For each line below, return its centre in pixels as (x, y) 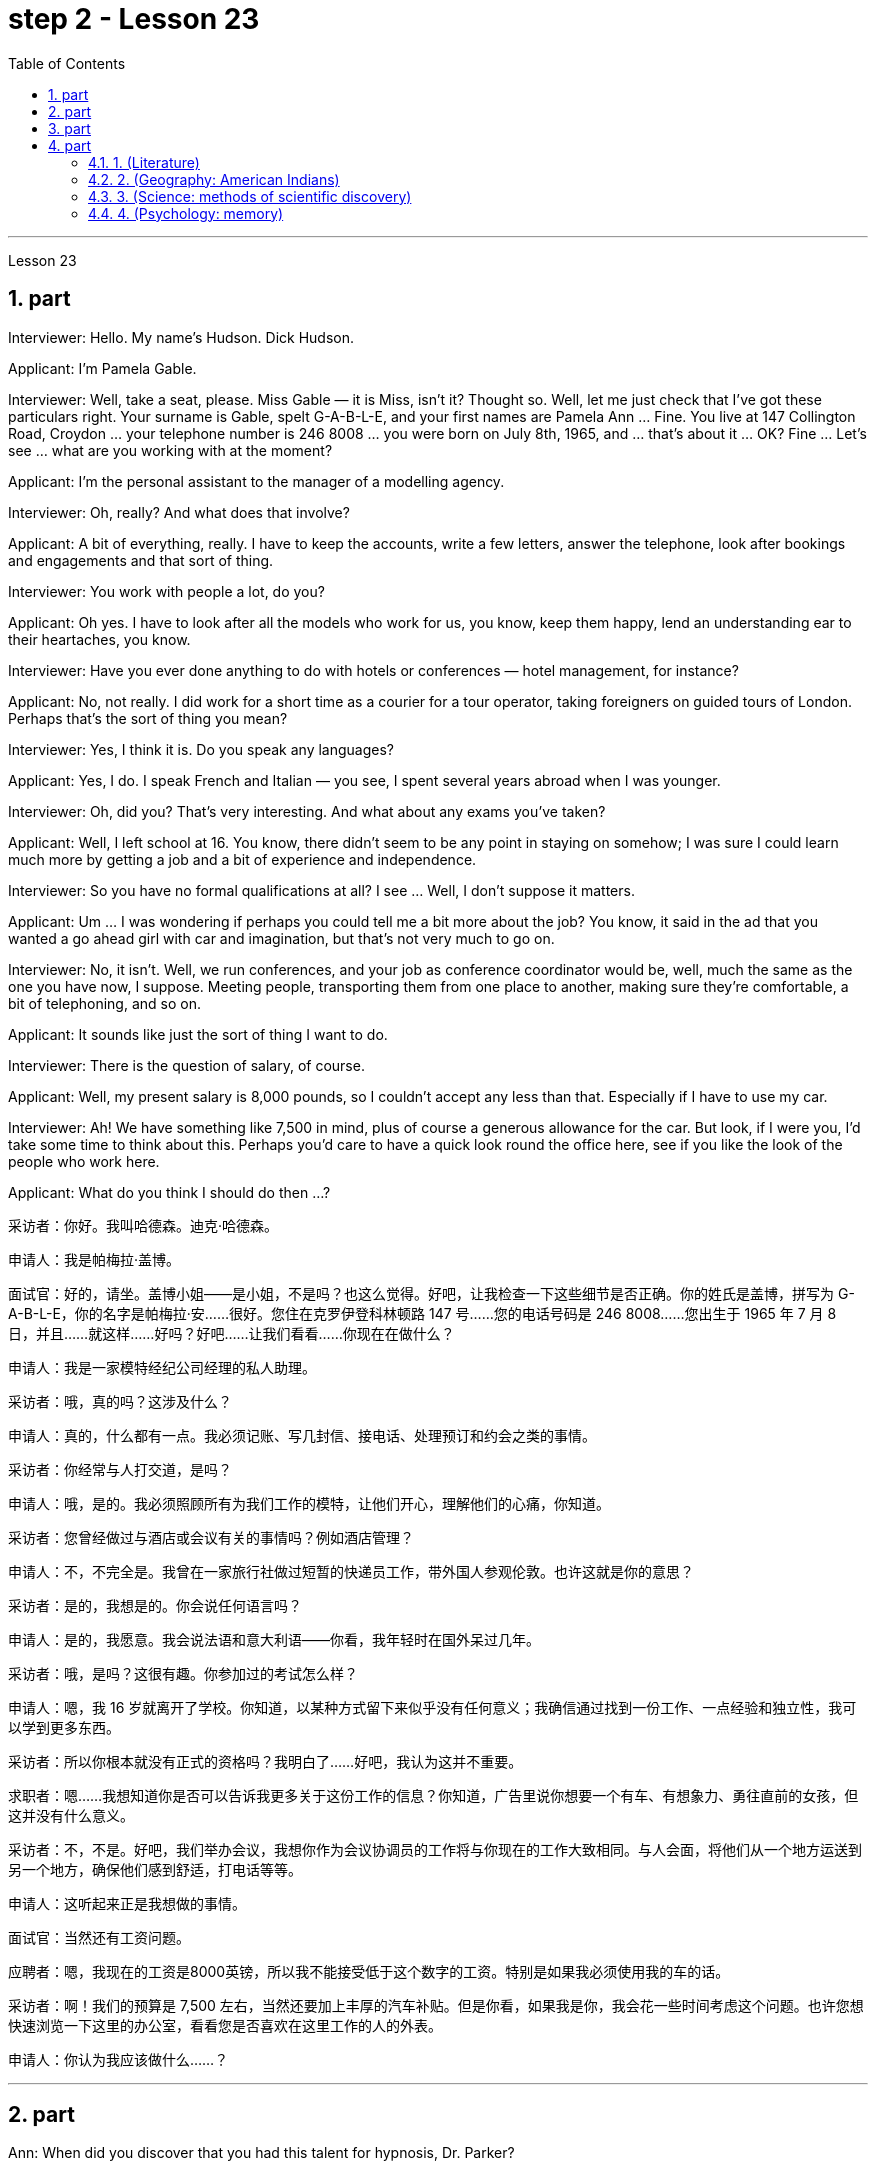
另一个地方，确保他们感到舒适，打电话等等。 (155, 1869)
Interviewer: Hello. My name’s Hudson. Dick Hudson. (181, 337)
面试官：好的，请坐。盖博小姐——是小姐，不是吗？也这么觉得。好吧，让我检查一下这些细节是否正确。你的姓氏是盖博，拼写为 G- (431, 1293)
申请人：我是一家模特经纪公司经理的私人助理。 (162, 1367)
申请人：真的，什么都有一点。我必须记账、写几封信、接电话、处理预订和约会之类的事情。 (302, 1435)
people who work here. (84, 1161)
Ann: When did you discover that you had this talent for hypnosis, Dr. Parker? (261, 2153)
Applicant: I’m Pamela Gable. (102, 368)
